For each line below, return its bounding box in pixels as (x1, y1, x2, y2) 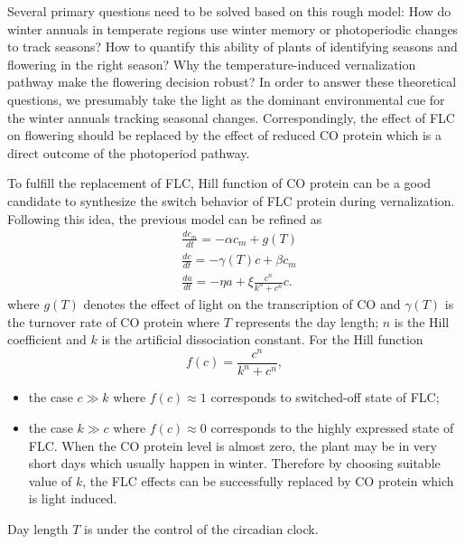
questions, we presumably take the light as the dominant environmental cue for (7, 89, 445, 108)
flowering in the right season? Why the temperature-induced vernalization (7, 54, 416, 73)
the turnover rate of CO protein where (7, 312, 220, 331)
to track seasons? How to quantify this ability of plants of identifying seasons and (7, 37, 458, 56)
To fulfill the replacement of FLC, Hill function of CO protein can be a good (7, 174, 432, 192)
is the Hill (394, 312, 450, 331)
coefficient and (7, 330, 87, 349)
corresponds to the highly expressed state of (210, 417, 454, 436)
